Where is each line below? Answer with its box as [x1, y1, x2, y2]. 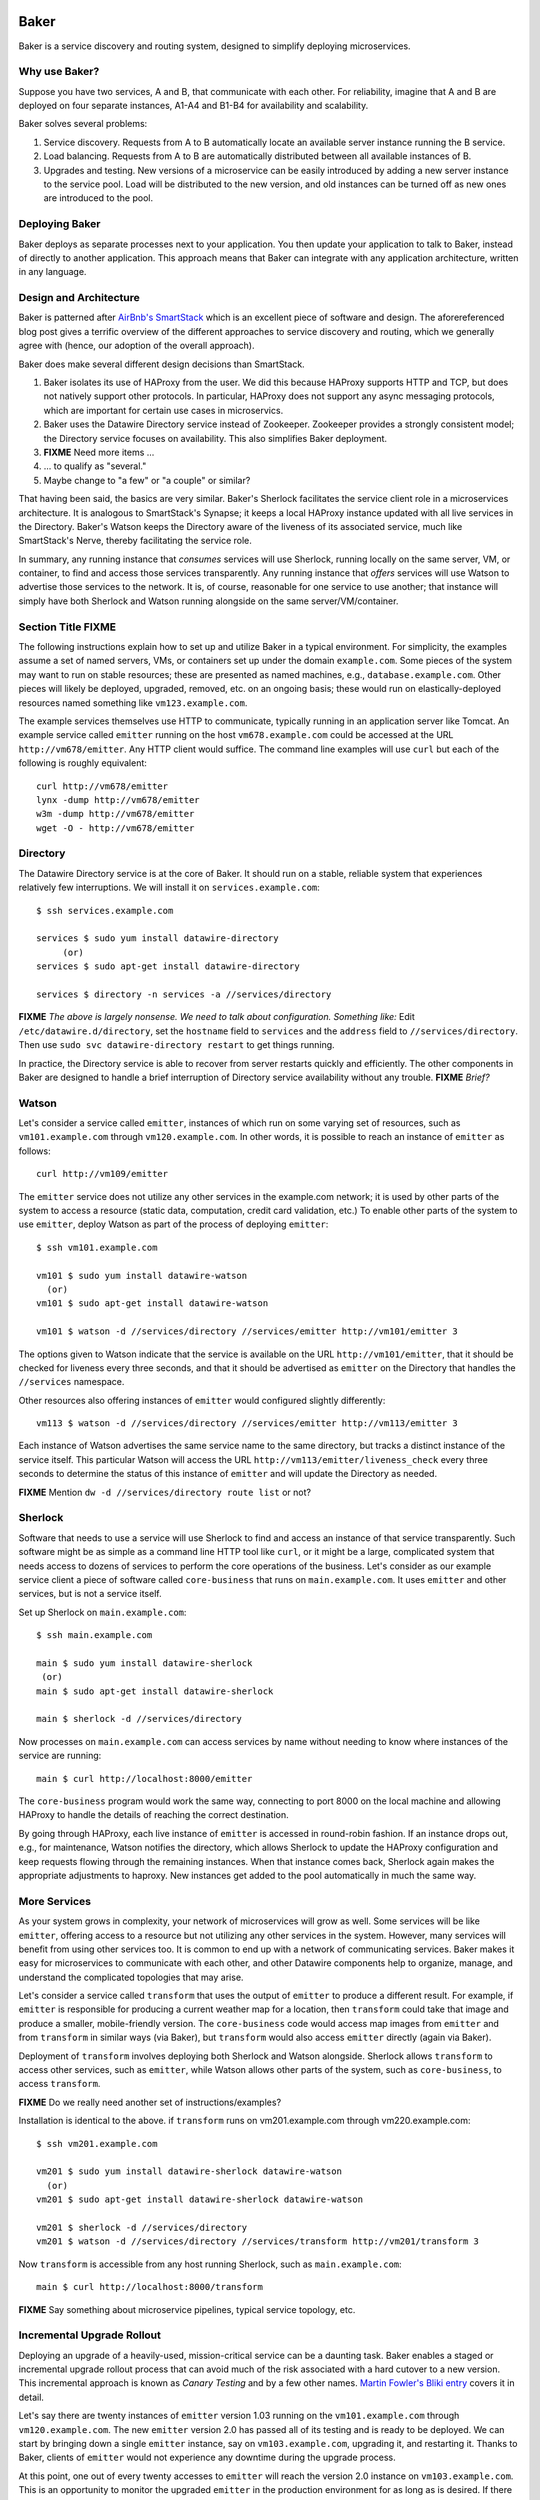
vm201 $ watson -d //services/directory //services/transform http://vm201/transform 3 [36, 2236, 480, 2247]
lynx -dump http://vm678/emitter [36, 794, 200, 805]
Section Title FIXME [18, 620, 117, 634]
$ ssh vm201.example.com [36, 2138, 158, 2149]
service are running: [18, 1750, 102, 1762]
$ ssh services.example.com [36, 905, 174, 916]
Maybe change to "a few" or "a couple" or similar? [43, 474, 251, 486]
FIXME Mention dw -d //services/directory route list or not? [18, 1486, 312, 1498]
